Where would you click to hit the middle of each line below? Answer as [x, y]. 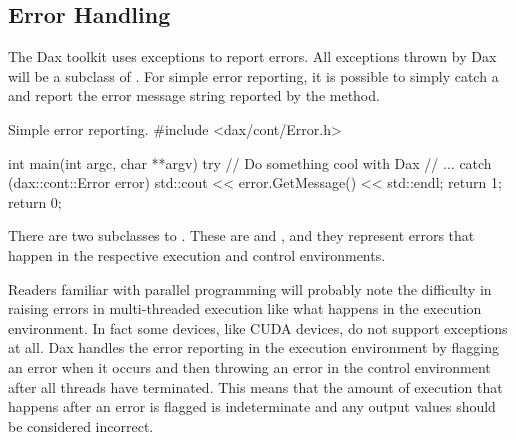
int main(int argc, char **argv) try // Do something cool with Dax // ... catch [250, 162]
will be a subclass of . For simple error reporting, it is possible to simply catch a [253, 75]
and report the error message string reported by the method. [194, 95]
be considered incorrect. [81, 425]
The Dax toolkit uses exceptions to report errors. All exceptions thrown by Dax [252, 56]
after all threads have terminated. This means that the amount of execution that [255, 386]
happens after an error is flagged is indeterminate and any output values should [252, 406]
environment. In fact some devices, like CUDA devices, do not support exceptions [258, 327]
